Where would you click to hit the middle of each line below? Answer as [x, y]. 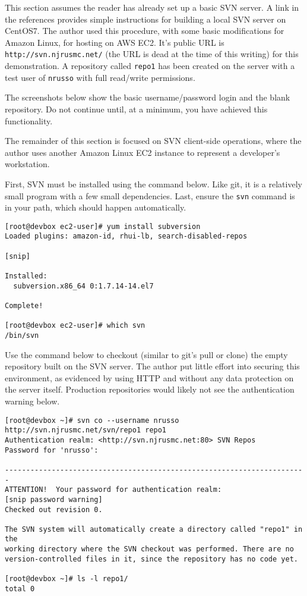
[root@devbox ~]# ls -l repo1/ [67, 579]
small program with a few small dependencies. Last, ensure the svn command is [150, 195]
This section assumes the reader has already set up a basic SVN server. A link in [152, 7]
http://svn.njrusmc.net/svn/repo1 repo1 [86, 430]
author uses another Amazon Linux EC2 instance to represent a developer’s [143, 152]
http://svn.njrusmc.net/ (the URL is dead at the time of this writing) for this [152, 54]
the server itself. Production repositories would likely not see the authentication [150, 389]
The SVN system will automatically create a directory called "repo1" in [154, 529]
